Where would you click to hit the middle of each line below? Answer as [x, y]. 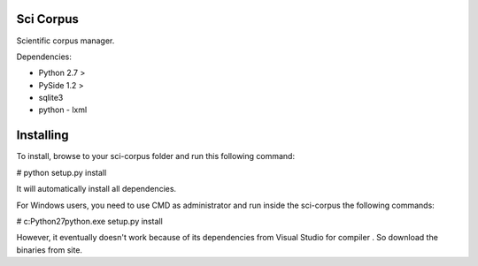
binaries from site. [50, 250]
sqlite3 [51, 98]
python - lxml [63, 110]
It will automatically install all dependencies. [96, 189]
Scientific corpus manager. [66, 41]
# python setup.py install [62, 172]
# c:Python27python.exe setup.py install [89, 221]
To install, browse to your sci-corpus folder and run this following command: [156, 156]
